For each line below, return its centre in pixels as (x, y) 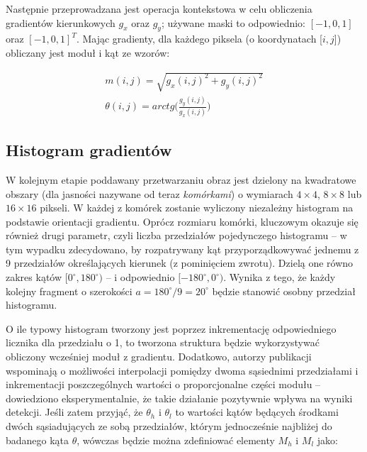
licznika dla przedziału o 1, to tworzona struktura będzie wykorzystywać (163, 342)
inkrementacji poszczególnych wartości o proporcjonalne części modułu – (163, 384)
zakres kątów (34, 277)
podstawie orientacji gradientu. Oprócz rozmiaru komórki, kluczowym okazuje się (182, 221)
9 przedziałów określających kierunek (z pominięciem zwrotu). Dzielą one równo (180, 263)
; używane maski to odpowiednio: (233, 22)
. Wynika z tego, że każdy (280, 277)
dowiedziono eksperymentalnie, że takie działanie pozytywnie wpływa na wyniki (179, 398)
